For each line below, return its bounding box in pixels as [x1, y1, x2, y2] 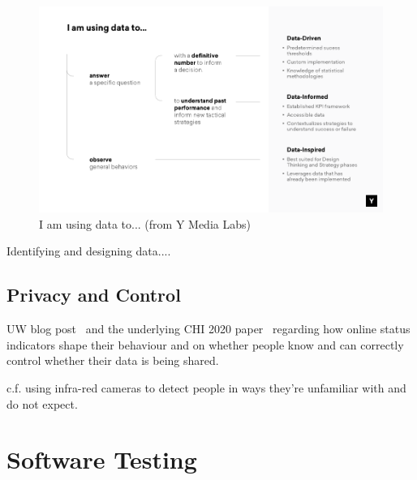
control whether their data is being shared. [6, 352, 219, 369]
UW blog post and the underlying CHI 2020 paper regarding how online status [6, 320, 411, 337]
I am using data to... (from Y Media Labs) [39, 215, 251, 232]
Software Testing [6, 443, 197, 476]
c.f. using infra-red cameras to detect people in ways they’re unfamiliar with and [6, 379, 406, 396]
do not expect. [6, 395, 78, 412]
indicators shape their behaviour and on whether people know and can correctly [6, 336, 404, 353]
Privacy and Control [6, 282, 181, 307]
